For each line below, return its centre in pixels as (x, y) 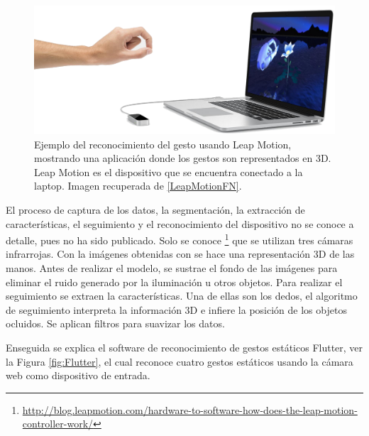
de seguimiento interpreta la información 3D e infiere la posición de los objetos (176, 309)
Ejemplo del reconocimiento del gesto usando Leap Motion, (163, 144)
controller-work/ (58, 424)
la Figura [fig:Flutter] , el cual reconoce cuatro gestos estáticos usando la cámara (180, 361)
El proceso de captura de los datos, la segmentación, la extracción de (155, 209)
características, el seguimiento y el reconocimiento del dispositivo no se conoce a (180, 223)
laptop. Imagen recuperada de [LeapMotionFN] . (138, 186)
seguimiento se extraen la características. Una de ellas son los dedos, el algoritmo (182, 296)
